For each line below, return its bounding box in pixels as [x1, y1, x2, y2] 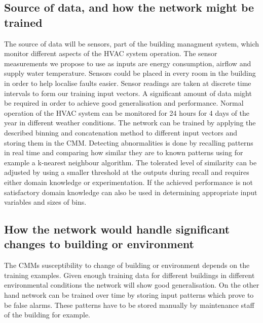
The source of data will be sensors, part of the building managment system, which [4, 38, 259, 49]
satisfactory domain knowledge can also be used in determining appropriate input [4, 187, 257, 197]
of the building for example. [4, 309, 91, 320]
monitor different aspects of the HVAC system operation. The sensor [4, 48, 217, 59]
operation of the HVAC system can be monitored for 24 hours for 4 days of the [4, 107, 249, 118]
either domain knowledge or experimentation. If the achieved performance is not [4, 176, 253, 187]
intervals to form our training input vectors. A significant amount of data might [4, 87, 252, 98]
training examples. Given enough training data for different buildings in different [4, 269, 255, 280]
